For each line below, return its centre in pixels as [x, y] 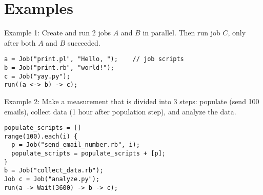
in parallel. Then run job [181, 33]
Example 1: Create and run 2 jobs [58, 33]
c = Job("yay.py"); [37, 76]
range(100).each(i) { [41, 136]
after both [20, 42]
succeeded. [84, 42]
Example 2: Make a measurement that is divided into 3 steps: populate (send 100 [132, 101]
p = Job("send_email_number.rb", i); [76, 145]
